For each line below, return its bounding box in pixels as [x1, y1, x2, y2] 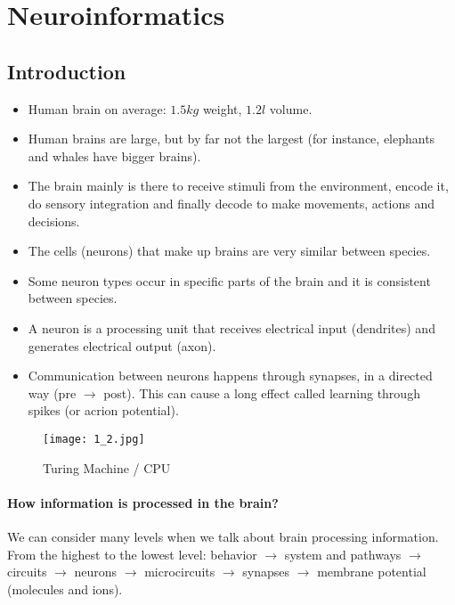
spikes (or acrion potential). [28, 401, 179, 420]
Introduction [7, 57, 126, 85]
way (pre [28, 383, 77, 402]
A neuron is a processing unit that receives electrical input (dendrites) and [28, 318, 435, 337]
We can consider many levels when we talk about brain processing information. [7, 527, 439, 545]
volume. [269, 99, 313, 118]
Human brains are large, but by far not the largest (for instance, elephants [28, 129, 435, 148]
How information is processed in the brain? [7, 493, 279, 511]
